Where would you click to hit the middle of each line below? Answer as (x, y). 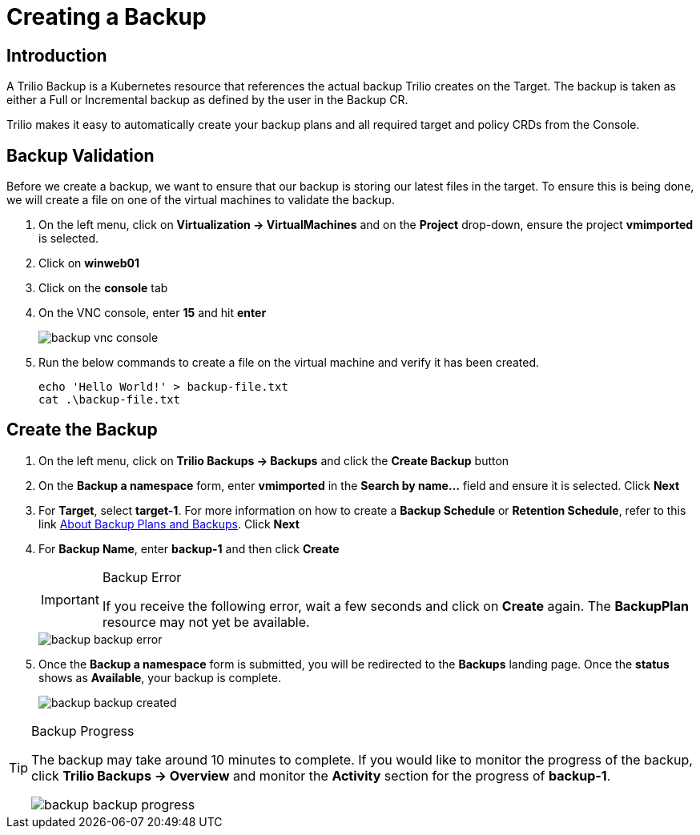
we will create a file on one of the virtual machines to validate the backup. (201, 200)
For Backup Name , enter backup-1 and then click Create (189, 548)
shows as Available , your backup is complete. (160, 677)
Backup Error (142, 577)
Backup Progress (83, 731)
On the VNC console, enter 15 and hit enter (153, 313)
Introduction (57, 55)
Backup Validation (80, 155)
